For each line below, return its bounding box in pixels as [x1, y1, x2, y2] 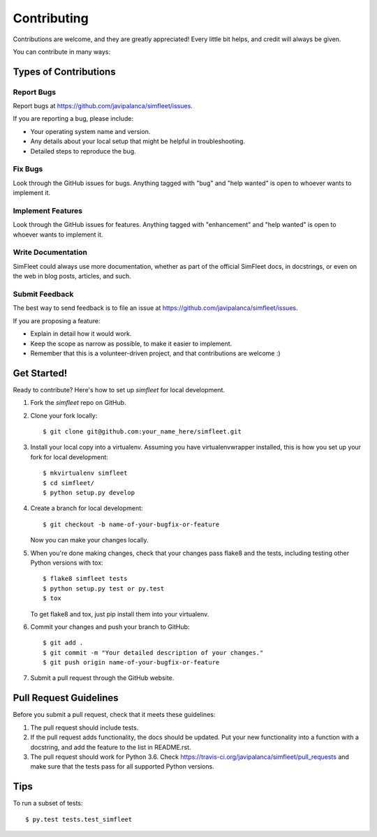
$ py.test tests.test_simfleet [25, 815, 133, 823]
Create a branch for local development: [30, 504, 143, 512]
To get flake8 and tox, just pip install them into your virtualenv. [30, 609, 209, 618]
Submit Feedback [13, 290, 74, 299]
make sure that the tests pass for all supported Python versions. [30, 762, 214, 771]
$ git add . [43, 639, 84, 647]
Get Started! [13, 367, 68, 379]
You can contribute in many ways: [13, 47, 111, 56]
